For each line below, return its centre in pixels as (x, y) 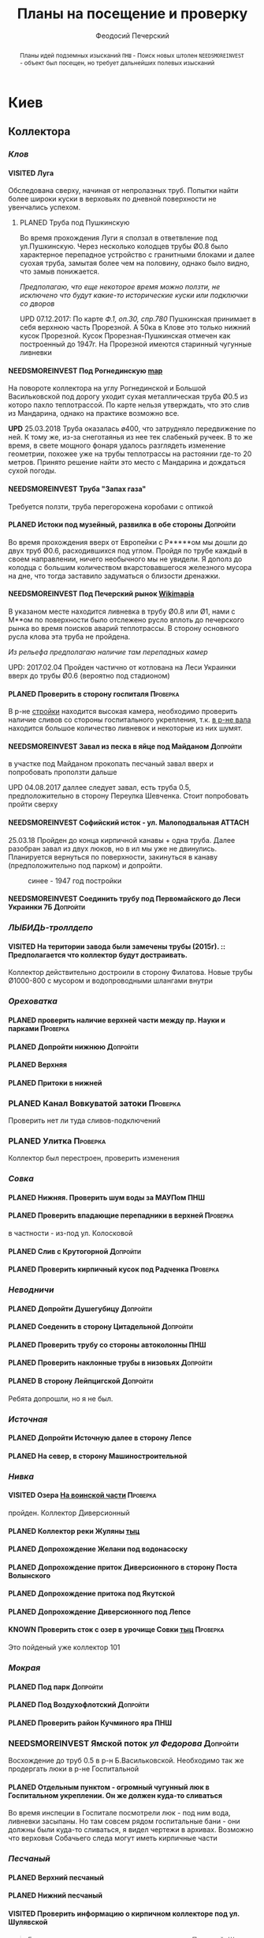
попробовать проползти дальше (63, 773)
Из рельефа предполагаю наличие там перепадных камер (108, 652)
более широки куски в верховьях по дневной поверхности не (112, 199)
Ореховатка (33, 1001)
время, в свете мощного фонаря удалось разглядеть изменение (117, 446)
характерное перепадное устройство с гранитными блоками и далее (137, 255)
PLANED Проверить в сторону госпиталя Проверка (94, 693)
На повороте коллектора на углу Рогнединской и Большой (107, 388)
